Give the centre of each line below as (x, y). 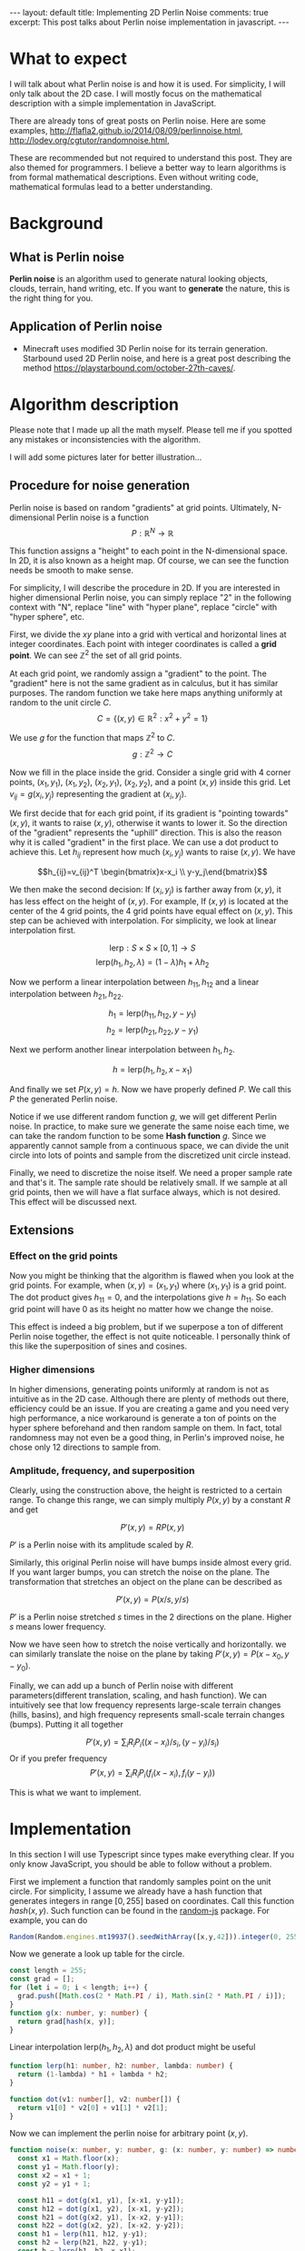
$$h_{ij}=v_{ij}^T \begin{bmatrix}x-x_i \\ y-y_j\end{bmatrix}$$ (152, 872)
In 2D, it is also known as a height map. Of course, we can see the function (149, 561)
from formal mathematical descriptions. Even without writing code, (134, 177)
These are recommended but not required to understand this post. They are (151, 157)
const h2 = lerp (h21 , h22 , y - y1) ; (83, 2243)
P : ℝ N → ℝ (152, 532)
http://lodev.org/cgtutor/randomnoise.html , (89, 140)
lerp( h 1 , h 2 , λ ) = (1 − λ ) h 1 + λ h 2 (152, 963)
